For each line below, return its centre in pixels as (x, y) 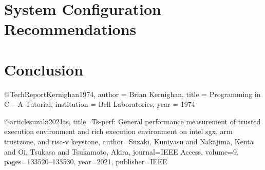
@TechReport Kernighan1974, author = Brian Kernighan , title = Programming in (132, 94)
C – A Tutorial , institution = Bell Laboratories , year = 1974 (100, 104)
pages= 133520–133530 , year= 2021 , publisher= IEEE (86, 162)
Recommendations (70, 29)
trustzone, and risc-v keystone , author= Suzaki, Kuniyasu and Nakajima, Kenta (129, 141)
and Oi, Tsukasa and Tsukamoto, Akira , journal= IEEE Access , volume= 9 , (121, 151)
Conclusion (44, 69)
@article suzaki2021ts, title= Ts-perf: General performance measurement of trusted (132, 121)
